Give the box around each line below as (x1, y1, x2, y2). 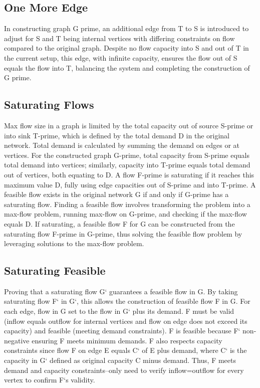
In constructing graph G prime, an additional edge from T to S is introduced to (4, 23, 249, 34)
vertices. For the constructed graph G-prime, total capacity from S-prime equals (4, 149, 250, 160)
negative (4, 335, 30, 345)
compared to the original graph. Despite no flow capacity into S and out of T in (4, 43, 249, 53)
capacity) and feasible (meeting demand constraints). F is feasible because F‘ (4, 325, 240, 336)
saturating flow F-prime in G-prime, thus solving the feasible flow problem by (4, 228, 242, 239)
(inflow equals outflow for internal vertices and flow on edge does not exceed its (4, 315, 247, 326)
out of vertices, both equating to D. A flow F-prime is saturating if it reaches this (4, 169, 254, 179)
